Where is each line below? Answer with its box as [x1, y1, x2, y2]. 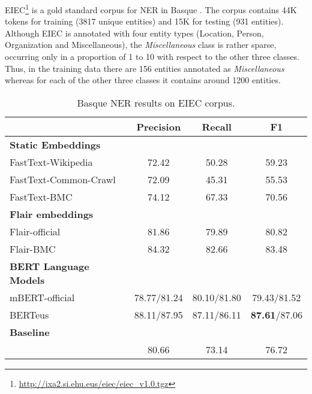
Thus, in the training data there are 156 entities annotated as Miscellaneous [5, 62, 284, 74]
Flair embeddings [10, 207, 94, 221]
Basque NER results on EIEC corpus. [77, 95, 235, 110]
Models [10, 272, 45, 287]
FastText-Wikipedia [10, 154, 93, 169]
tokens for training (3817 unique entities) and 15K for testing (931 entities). [5, 15, 284, 28]
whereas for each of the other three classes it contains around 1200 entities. [5, 74, 281, 86]
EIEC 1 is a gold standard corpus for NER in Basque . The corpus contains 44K [5, 2, 297, 16]
